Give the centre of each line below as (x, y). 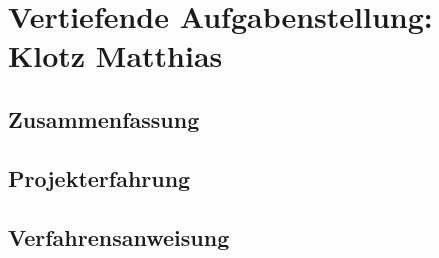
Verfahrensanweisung (119, 236)
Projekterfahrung (99, 177)
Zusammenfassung (104, 118)
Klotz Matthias (115, 55)
